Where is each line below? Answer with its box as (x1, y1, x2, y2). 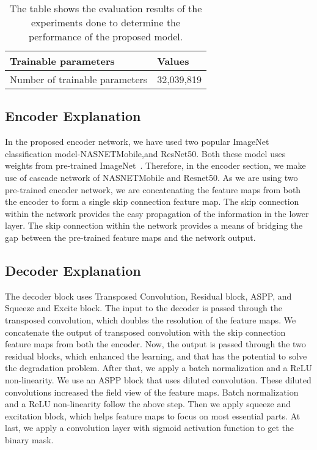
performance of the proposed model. (28, 29, 183, 43)
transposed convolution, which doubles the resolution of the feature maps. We (5, 313, 296, 326)
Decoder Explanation (5, 260, 141, 279)
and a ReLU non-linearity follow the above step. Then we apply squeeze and (5, 397, 291, 410)
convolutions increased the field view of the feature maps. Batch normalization (5, 385, 299, 398)
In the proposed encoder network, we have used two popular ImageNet (5, 135, 269, 148)
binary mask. (5, 433, 54, 446)
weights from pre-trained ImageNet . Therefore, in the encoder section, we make (5, 159, 306, 172)
